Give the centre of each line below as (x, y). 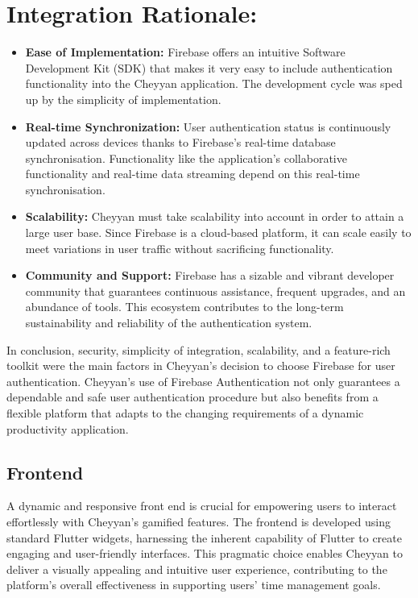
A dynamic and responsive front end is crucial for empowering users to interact (202, 506)
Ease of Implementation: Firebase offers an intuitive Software (185, 52)
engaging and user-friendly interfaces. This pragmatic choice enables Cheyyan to (205, 553)
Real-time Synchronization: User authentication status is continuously (208, 126)
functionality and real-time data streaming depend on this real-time (192, 174)
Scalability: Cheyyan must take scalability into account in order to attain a (215, 216)
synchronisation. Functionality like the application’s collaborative (186, 158)
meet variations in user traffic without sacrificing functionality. (180, 248)
